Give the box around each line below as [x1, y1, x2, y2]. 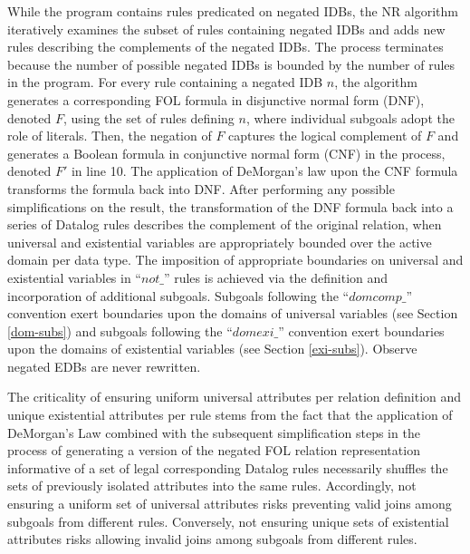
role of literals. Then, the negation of [7, 126, 212, 145]
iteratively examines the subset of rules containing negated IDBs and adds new [7, 19, 446, 38]
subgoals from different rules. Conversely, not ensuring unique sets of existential [7, 511, 449, 530]
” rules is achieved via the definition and [163, 267, 388, 287]
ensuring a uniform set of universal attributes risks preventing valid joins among [7, 494, 452, 513]
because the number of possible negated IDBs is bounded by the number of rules [7, 54, 456, 73]
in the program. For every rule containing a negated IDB [7, 73, 323, 92]
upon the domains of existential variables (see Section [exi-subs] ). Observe [7, 339, 417, 358]
